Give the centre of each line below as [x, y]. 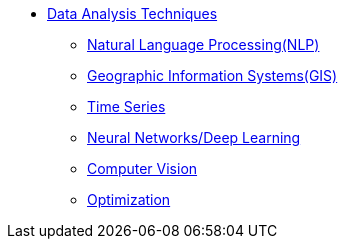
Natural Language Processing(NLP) [203, 44]
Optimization [129, 199]
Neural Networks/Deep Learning [194, 137]
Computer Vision [142, 168]
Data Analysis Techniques [132, 13]
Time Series [126, 106]
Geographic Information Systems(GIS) [212, 75]
